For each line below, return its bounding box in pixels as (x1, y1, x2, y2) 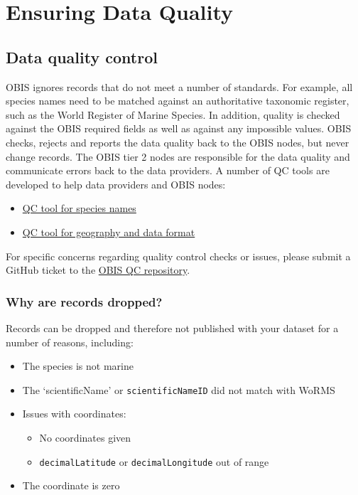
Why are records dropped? (6, 292, 163, 310)
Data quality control (6, 46, 158, 68)
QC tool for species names (22, 201, 136, 215)
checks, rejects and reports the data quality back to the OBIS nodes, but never (6, 134, 349, 149)
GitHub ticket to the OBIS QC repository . (6, 262, 190, 277)
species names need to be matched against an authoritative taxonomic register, (6, 93, 349, 108)
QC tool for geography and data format (22, 224, 195, 239)
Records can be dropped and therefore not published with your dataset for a (6, 320, 339, 335)
